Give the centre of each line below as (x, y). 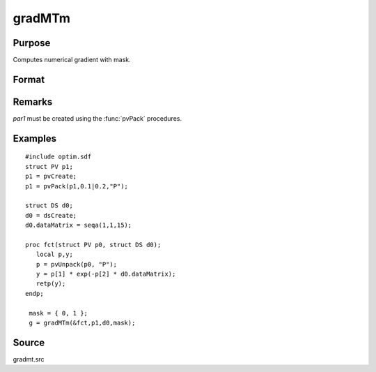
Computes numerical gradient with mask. (72, 60)
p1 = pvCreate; (51, 177)
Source (29, 342)
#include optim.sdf (58, 157)
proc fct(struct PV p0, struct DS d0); (93, 245)
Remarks (33, 102)
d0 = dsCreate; (51, 215)
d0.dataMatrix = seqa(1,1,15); (79, 225)
